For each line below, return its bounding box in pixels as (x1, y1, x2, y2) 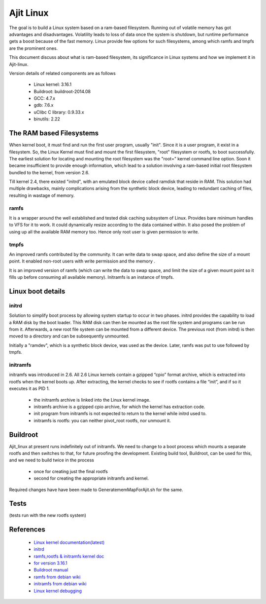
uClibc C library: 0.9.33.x (33, 109, 84, 115)
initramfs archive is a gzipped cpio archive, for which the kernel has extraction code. (33, 404, 205, 410)
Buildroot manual (33, 567, 68, 573)
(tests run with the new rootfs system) (9, 512, 86, 518)
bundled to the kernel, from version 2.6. (9, 169, 90, 175)
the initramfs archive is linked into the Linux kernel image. (33, 397, 151, 403)
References (9, 526, 45, 534)
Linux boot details (9, 287, 66, 296)
